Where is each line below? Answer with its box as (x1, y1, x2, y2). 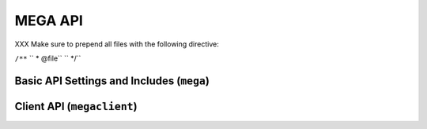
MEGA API (14, 12, 83, 29)
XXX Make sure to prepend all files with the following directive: (14, 39, 219, 49)
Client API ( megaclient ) (14, 99, 138, 113)
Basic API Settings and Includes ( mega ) (14, 74, 210, 87)
